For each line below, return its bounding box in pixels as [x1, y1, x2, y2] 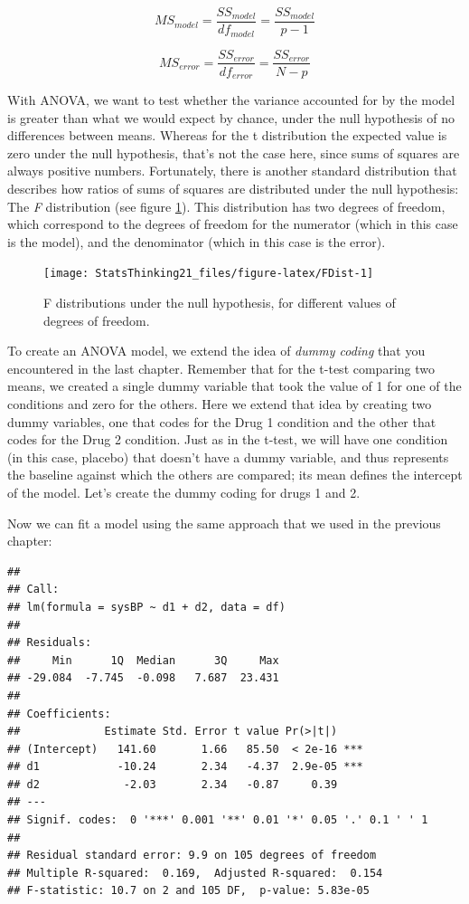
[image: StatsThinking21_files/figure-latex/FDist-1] [43, 267, 374, 281]
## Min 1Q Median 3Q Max [7, 653, 279, 667]
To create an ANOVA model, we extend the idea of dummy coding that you [7, 341, 426, 360]
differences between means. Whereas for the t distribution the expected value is [7, 126, 447, 145]
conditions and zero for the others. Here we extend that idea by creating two [7, 395, 432, 413]
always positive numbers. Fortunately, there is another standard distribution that [7, 161, 457, 180]
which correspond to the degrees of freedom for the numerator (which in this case [7, 214, 458, 233]
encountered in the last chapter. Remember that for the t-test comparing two [7, 358, 436, 377]
